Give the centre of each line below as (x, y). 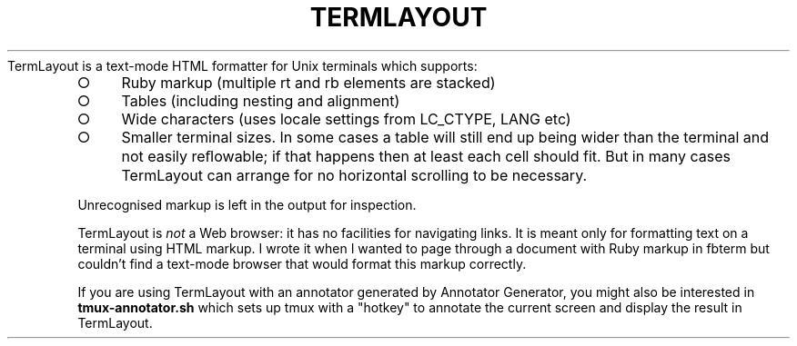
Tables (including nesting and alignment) (261, 100)
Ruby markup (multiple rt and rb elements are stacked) (308, 82)
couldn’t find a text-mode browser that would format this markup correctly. (302, 263)
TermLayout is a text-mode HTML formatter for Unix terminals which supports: (242, 65)
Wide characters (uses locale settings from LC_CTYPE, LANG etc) (346, 119)
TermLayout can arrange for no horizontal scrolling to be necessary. (354, 175)
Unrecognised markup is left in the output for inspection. (247, 204)
